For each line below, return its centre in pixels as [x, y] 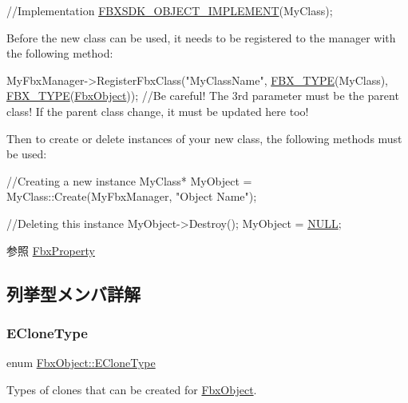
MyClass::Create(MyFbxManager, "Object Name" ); [132, 196]
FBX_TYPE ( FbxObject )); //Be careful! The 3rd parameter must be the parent [203, 96]
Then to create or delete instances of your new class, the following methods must [204, 138]
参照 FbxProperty [51, 250]
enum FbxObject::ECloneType [81, 363]
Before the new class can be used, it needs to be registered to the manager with [201, 37]
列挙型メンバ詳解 [73, 293]
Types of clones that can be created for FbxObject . [132, 389]
